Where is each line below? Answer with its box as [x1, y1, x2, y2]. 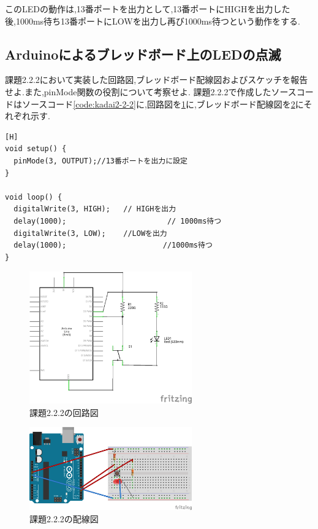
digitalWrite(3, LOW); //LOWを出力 [13, 229, 167, 238]
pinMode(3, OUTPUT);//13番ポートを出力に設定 [13, 156, 187, 165]
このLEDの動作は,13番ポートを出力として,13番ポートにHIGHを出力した [5, 2, 290, 15]
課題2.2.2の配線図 [29, 512, 99, 525]
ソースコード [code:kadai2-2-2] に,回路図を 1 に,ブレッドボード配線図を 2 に [21, 97, 304, 110]
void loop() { [5, 192, 62, 202]
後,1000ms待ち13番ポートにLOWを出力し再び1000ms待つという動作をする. [5, 14, 300, 27]
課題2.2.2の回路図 [29, 406, 99, 418]
